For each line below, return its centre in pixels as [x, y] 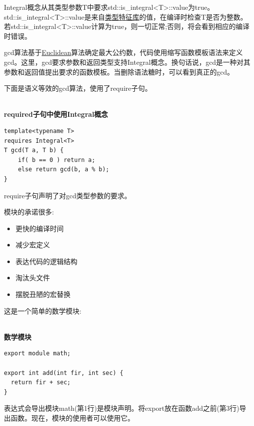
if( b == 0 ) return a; [57, 160]
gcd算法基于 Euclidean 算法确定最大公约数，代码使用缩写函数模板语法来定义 [124, 52]
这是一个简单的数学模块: [43, 310]
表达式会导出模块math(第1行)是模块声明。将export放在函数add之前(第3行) [122, 408]
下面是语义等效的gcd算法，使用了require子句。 [78, 88]
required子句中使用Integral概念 [56, 114]
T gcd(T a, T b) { [34, 150]
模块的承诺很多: [29, 212]
